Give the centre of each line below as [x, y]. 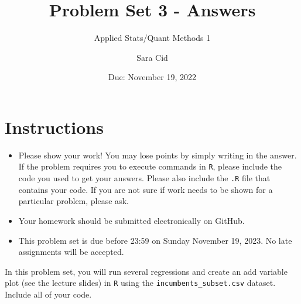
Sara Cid [152, 57]
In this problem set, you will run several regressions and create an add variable [146, 271]
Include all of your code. [48, 294]
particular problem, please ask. [73, 201]
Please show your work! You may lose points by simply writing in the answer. [158, 155]
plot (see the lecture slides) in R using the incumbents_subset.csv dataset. [140, 283]
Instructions [54, 127]
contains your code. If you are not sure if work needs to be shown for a [146, 189]
